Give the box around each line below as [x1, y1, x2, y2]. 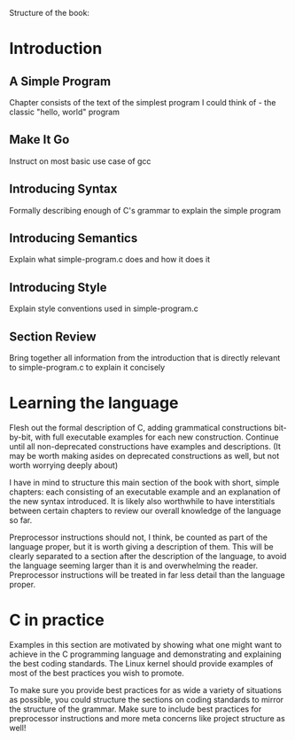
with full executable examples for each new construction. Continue [35, 432, 279, 442]
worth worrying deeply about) [9, 460, 119, 471]
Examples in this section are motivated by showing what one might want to [9, 639, 282, 650]
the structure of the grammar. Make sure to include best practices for [9, 704, 262, 714]
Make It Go [9, 132, 70, 147]
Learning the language [9, 393, 179, 413]
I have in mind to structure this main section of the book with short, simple [9, 478, 280, 487]
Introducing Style [9, 279, 108, 295]
